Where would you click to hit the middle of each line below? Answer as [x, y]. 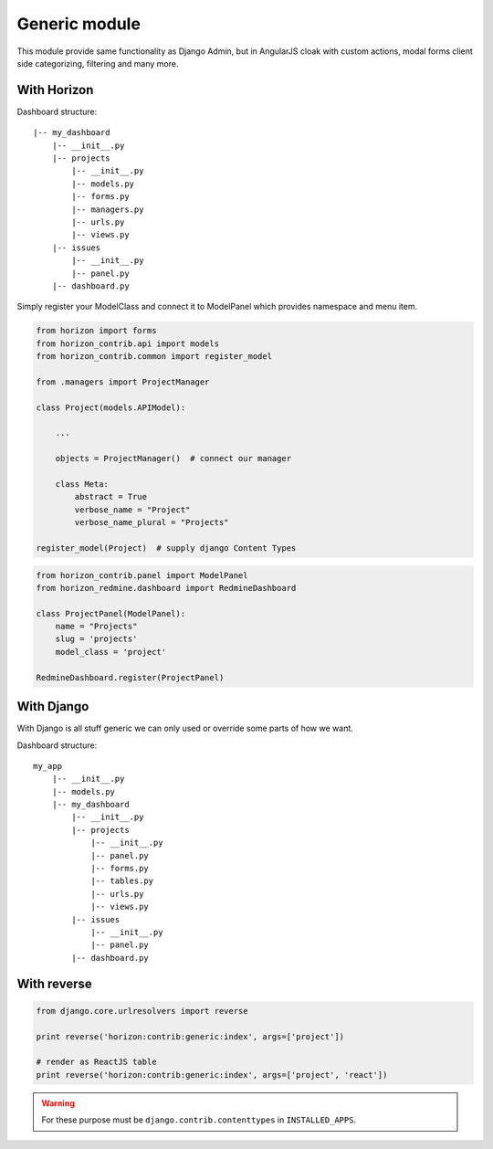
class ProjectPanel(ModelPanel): [111, 613]
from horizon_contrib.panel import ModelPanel [142, 575]
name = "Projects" [96, 627]
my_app [48, 766]
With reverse [54, 983]
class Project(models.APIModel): [111, 407]
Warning [58, 1103]
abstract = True [111, 497]
